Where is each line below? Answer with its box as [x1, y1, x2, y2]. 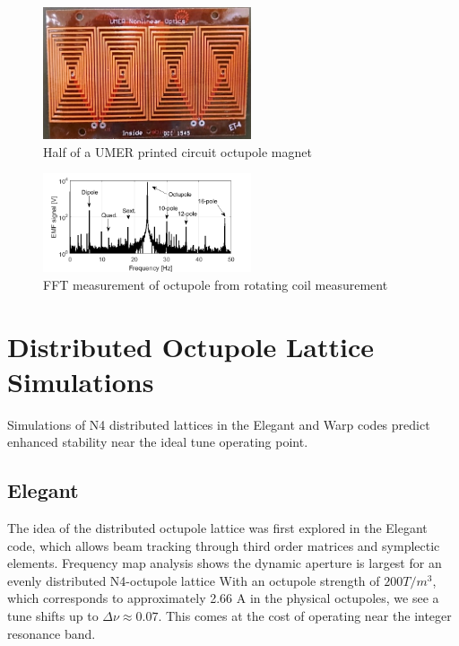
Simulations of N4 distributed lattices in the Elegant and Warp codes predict [7, 415, 430, 433]
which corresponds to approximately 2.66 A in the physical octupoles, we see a [7, 589, 439, 607]
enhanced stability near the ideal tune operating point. [7, 432, 308, 451]
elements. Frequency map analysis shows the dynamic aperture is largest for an [7, 554, 442, 572]
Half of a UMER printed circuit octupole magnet [43, 142, 312, 161]
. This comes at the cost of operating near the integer [158, 607, 452, 624]
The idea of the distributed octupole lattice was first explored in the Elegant [7, 519, 428, 537]
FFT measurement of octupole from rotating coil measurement [43, 275, 388, 293]
